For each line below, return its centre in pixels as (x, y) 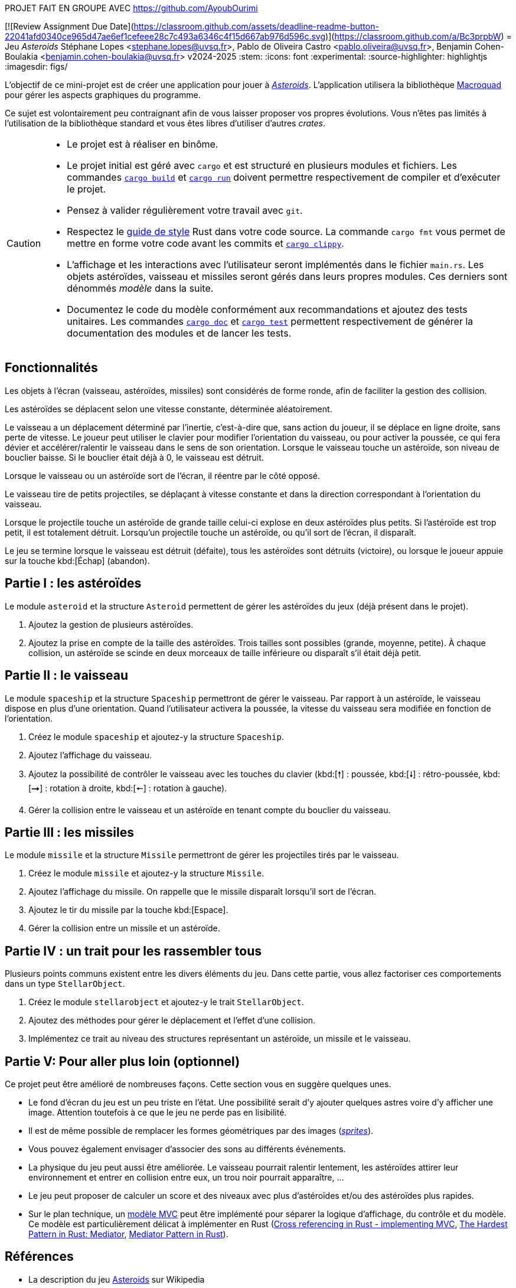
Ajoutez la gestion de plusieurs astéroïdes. (111, 624)
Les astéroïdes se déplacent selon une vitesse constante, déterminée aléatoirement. (169, 409)
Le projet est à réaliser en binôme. (143, 144)
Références (39, 1257)
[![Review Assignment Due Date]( (69, 26)
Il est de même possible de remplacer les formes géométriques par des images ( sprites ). (201, 1131)
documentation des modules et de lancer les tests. (179, 333)
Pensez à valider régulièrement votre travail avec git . (185, 210)
